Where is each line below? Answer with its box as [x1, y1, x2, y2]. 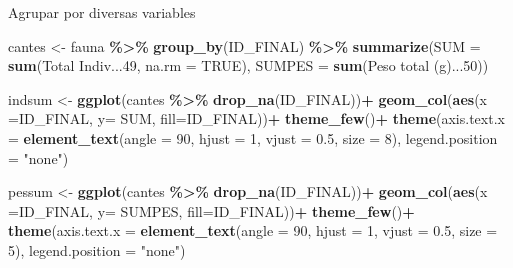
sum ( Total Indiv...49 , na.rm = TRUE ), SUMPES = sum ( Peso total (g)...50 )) [8, 55, 489, 76]
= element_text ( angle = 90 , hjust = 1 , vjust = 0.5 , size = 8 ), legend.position [8, 127, 498, 148]
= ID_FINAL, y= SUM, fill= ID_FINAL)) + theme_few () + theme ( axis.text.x [8, 108, 505, 129]
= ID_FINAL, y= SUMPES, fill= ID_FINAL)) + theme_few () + [8, 200, 415, 221]
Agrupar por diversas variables [8, 2, 196, 22]
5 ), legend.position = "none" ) [8, 239, 186, 260]
